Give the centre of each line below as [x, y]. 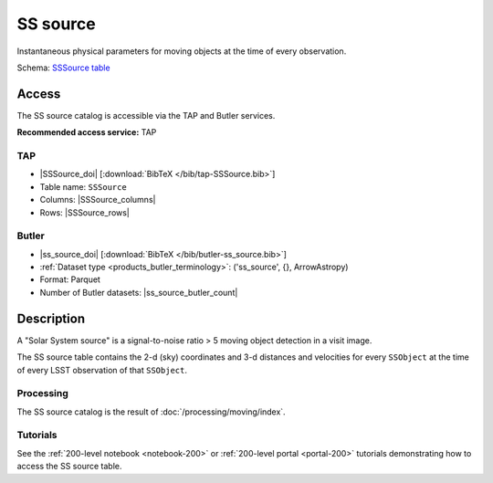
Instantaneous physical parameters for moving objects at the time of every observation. [182, 51]
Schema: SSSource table [63, 68]
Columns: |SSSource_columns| [98, 200]
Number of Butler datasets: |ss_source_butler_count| [139, 292]
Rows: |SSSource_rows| [84, 212]
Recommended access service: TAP [87, 132]
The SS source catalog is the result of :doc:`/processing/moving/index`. [152, 412]
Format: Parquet [70, 279]
